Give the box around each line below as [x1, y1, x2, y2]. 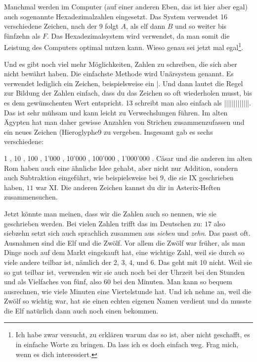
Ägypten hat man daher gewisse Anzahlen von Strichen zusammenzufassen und [4, 117, 245, 127]
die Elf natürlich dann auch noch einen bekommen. [4, 305, 159, 315]
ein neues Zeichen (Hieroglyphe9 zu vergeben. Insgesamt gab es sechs [4, 126, 213, 137]
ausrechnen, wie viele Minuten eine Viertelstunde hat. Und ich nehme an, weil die [4, 286, 252, 296]
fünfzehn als [4, 30, 41, 41]
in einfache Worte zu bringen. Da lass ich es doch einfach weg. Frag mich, [15, 339, 239, 350]
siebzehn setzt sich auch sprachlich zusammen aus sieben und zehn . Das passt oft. [4, 228, 251, 238]
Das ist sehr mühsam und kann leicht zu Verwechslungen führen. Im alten [4, 107, 228, 117]
